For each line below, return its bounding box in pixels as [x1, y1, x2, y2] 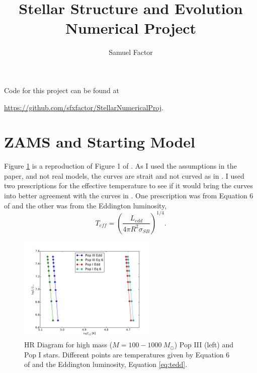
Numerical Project [65, 18, 197, 38]
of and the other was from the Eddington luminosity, [4, 200, 167, 210]
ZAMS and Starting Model [4, 131, 196, 152]
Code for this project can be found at [4, 85, 119, 95]
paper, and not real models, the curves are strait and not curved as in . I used [4, 170, 244, 181]
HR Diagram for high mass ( [24, 339, 113, 350]
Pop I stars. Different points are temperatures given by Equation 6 [24, 349, 230, 359]
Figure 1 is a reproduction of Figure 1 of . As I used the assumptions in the [4, 161, 237, 171]
